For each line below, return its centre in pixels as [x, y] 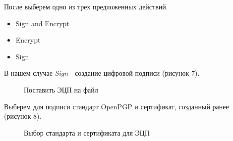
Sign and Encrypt [42, 23]
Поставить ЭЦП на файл [61, 89]
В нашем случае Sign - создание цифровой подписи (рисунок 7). [102, 73]
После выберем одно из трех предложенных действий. [86, 6]
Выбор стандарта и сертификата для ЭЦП [87, 132]
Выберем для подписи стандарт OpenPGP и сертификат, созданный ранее [116, 106]
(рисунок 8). [23, 116]
